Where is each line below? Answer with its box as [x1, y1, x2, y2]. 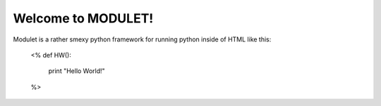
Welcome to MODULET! [13, 11, 154, 26]
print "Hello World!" [48, 67, 105, 75]
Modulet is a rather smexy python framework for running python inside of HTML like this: [13, 35, 272, 44]
